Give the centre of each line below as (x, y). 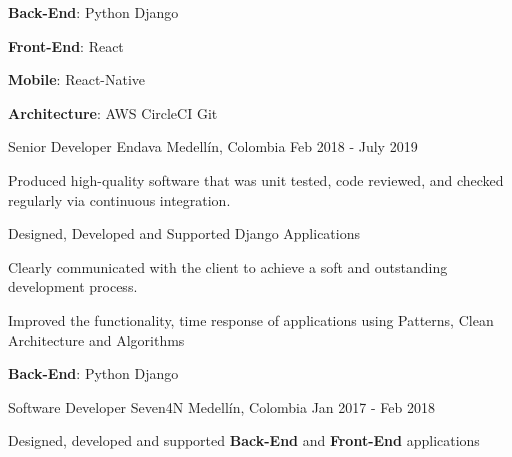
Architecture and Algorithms (96, 339)
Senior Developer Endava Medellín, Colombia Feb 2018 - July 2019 (213, 146)
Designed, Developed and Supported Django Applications (184, 233)
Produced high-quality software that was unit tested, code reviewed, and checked (256, 179)
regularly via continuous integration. (119, 199)
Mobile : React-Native (77, 79)
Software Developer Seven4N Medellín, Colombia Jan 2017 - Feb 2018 (221, 406)
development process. (73, 286)
